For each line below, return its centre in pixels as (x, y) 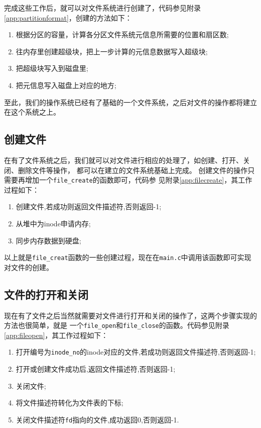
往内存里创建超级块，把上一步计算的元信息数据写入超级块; (112, 51)
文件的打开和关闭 (46, 294)
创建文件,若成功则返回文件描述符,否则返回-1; (89, 206)
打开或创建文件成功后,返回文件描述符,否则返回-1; (96, 369)
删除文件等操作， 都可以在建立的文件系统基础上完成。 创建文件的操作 (133, 170)
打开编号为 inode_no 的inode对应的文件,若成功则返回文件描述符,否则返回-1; (136, 352)
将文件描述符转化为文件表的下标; (70, 403)
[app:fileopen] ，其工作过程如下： (56, 335)
